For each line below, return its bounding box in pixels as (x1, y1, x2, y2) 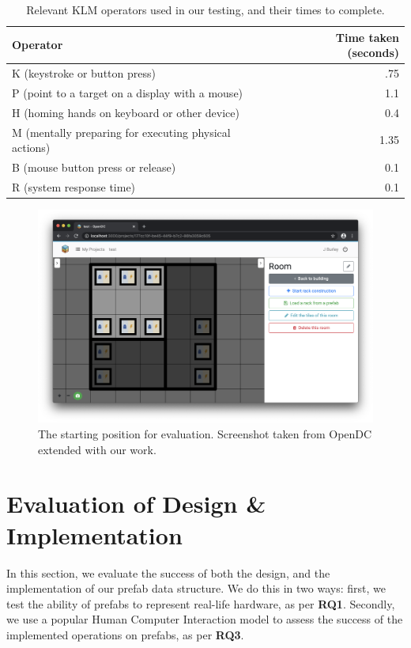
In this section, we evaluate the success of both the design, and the (6, 564, 330, 581)
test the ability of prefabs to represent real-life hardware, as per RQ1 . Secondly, (6, 595, 395, 612)
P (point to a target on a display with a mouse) (12, 84, 243, 100)
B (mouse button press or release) (12, 159, 176, 175)
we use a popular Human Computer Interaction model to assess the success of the (6, 611, 403, 627)
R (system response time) (12, 178, 136, 195)
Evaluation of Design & (6, 487, 266, 520)
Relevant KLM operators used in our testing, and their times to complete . (26, 2, 385, 17)
